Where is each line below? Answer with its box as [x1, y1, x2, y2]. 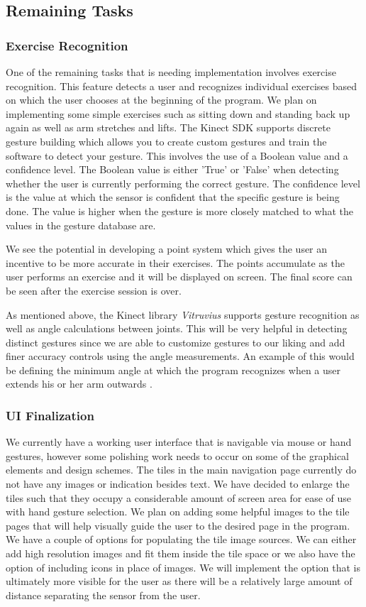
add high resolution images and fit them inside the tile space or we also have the [6, 546, 355, 561]
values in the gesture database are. [6, 217, 156, 232]
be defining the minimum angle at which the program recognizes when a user [6, 362, 341, 377]
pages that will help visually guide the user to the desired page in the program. [6, 518, 350, 532]
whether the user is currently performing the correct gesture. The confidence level [6, 175, 360, 190]
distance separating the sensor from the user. [6, 587, 201, 602]
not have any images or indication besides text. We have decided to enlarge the [6, 476, 350, 491]
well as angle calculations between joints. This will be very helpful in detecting [6, 321, 348, 336]
